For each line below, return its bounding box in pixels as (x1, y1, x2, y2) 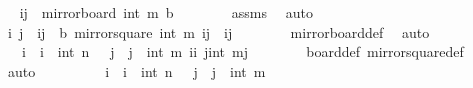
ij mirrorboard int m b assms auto (19, 2, 313, 22)
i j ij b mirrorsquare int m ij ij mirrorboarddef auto (7, 21, 430, 42)
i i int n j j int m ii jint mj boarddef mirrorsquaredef (21, 41, 464, 62)
